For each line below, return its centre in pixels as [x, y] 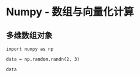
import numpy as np [30, 49]
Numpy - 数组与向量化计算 [70, 12]
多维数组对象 [29, 35]
